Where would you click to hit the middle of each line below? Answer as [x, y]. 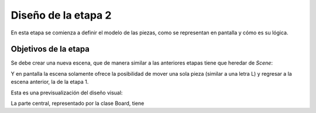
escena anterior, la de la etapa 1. [50, 82]
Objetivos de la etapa [50, 49]
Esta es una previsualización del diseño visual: [67, 93]
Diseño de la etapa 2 [61, 15]
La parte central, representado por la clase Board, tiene [78, 103]
